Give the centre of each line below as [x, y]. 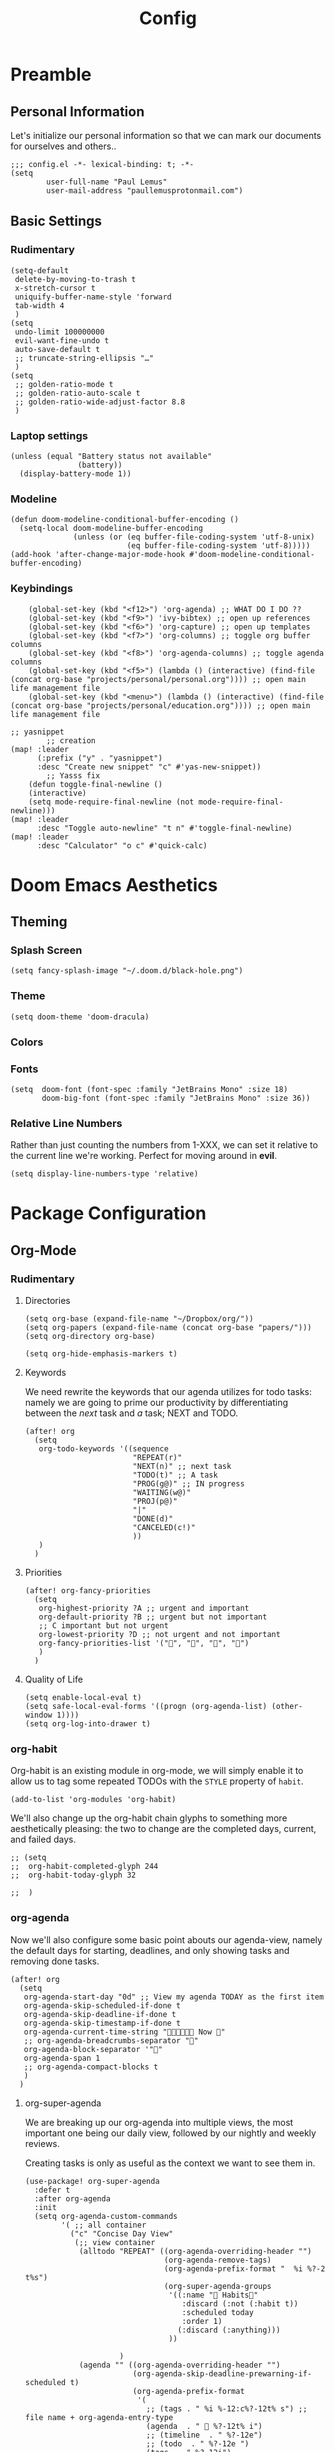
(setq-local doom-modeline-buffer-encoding [111, 528]
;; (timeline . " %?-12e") [204, 2435]
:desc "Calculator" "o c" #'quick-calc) [122, 845]
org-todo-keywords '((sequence [103, 1449]
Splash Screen [46, 950]
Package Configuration [108, 1213]
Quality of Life [53, 1679]
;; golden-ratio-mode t [64, 384]
